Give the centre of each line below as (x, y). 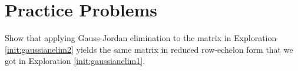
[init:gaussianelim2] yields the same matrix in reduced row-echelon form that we (149, 49)
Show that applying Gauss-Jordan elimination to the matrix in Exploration (141, 38)
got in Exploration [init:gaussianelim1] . (75, 61)
